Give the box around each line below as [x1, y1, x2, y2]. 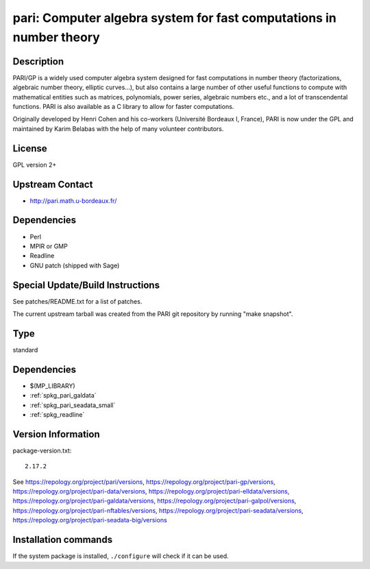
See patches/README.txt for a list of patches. [12, 297, 143, 305]
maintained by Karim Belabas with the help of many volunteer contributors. [12, 124, 224, 133]
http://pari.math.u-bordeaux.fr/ [29, 196, 117, 205]
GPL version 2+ [12, 160, 57, 169]
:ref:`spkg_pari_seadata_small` [29, 401, 116, 409]
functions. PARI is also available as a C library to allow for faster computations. [12, 103, 234, 111]
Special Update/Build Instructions [12, 279, 160, 291]
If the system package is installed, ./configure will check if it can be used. [12, 552, 229, 560]
